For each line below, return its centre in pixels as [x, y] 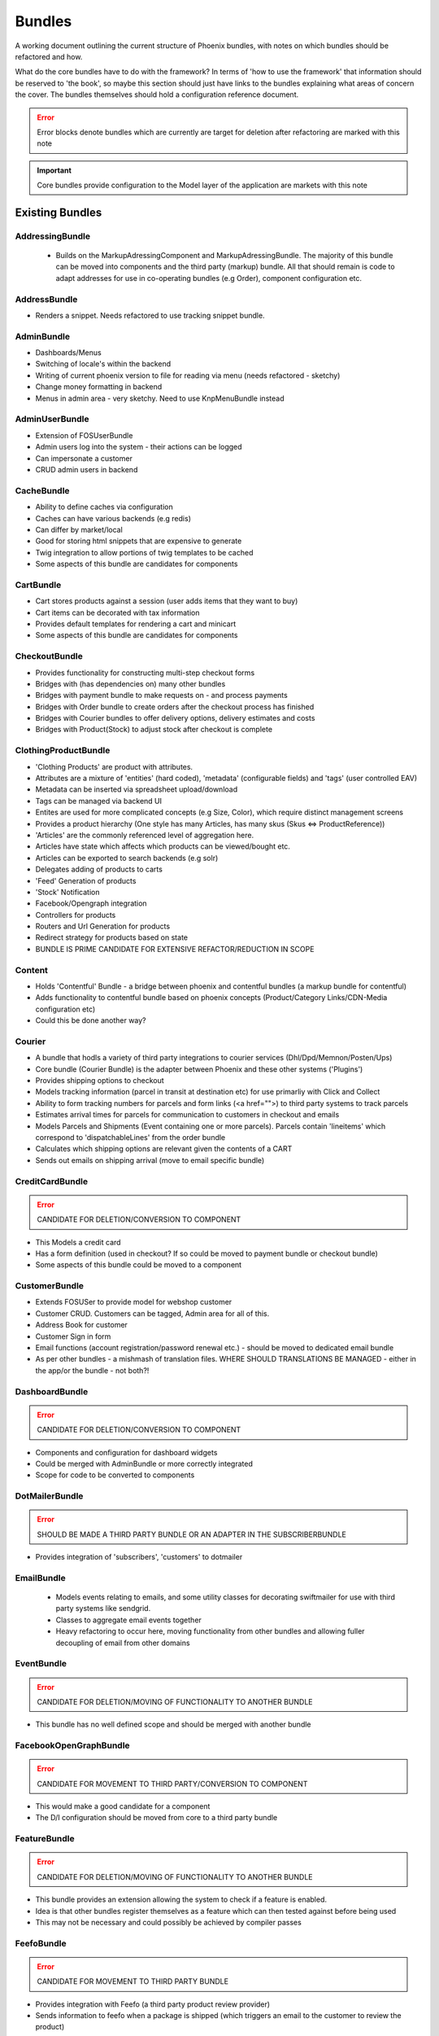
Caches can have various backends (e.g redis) [113, 518]
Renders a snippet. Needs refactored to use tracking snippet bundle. [150, 315]
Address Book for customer [81, 1325]
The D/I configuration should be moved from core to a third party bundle [156, 1818]
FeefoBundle [41, 1943]
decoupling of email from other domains [123, 1643]
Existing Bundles [59, 212]
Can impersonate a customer [84, 458]
